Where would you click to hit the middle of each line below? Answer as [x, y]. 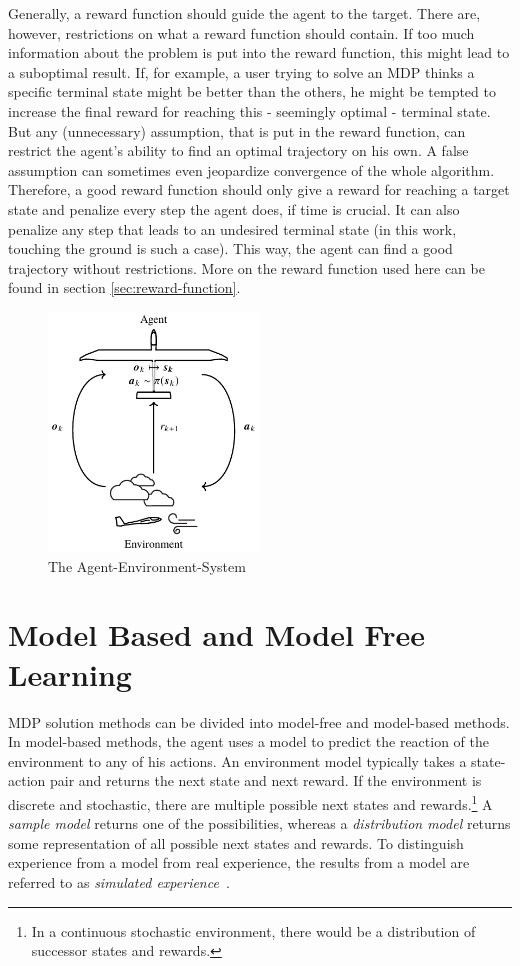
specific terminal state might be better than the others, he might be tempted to [252, 91]
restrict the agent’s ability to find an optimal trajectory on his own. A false [238, 150]
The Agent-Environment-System [147, 565]
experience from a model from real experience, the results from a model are [239, 862]
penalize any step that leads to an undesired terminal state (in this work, [232, 228]
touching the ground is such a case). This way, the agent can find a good [230, 248]
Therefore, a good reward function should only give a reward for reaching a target [259, 189]
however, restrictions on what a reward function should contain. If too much [241, 32]
